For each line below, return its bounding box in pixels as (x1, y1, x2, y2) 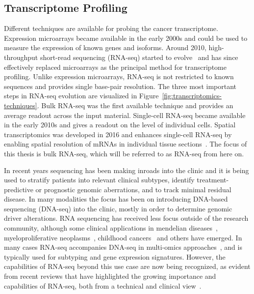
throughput (4, 52, 38, 62)
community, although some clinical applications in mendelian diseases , (4, 223, 218, 233)
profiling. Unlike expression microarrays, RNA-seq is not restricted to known (4, 71, 234, 82)
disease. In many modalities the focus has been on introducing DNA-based (4, 194, 228, 204)
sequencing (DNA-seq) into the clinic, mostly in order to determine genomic (4, 203, 232, 213)
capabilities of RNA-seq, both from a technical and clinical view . (4, 280, 202, 291)
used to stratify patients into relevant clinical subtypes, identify (4, 175, 195, 185)
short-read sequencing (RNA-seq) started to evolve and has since (40, 52, 238, 62)
